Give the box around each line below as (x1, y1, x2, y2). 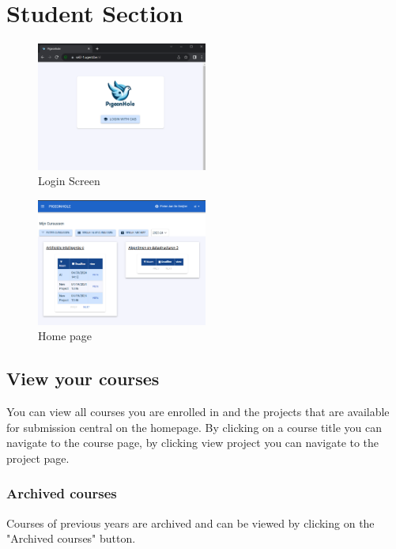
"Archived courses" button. (6, 530, 136, 547)
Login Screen (38, 172, 100, 189)
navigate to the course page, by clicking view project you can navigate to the (6, 434, 379, 451)
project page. (6, 449, 70, 466)
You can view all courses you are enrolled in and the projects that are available (6, 403, 390, 419)
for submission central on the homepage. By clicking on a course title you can (6, 418, 383, 435)
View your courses (6, 366, 160, 391)
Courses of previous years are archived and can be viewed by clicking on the (6, 514, 375, 531)
